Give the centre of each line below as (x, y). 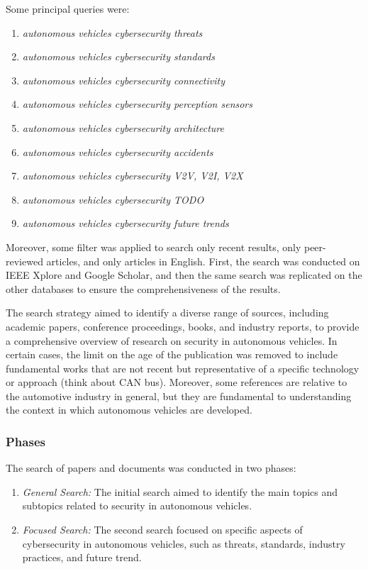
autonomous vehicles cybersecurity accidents (118, 151)
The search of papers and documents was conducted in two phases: (151, 468)
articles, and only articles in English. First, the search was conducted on (203, 261)
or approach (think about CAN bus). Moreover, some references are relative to (177, 382)
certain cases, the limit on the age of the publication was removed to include (172, 354)
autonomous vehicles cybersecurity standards (118, 56)
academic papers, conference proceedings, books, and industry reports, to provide (183, 326)
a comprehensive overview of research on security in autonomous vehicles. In (172, 340)
